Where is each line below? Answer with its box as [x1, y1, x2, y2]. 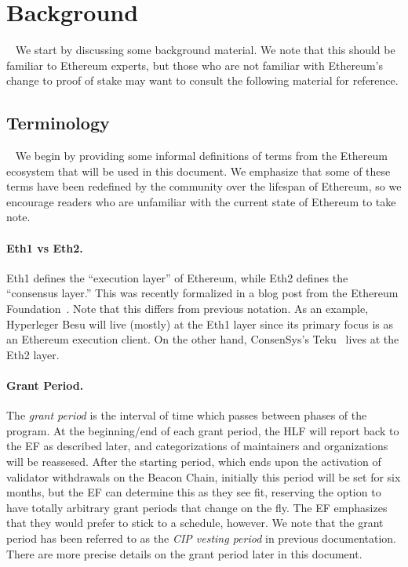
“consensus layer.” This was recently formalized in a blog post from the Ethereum [6, 285, 399, 301]
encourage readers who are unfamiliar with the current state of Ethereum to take [6, 193, 396, 209]
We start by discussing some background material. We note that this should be [15, 42, 395, 58]
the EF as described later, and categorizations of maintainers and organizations [6, 438, 388, 454]
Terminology [6, 111, 110, 135]
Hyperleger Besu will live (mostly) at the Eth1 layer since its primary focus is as [6, 315, 394, 332]
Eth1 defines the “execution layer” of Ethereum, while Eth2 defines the [6, 269, 348, 285]
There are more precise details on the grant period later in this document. [6, 545, 362, 562]
